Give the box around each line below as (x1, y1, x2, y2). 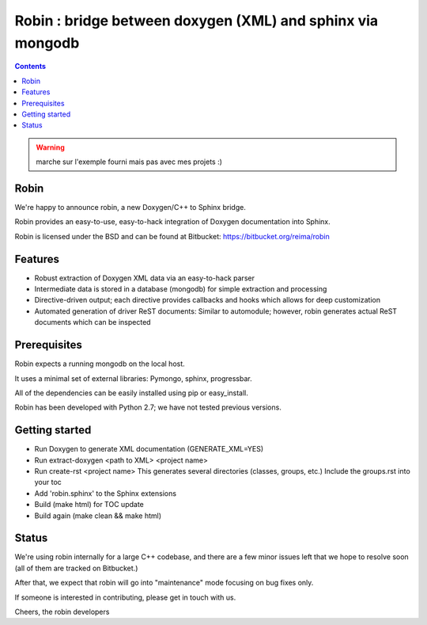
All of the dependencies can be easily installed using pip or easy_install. (14, 388, 249, 398)
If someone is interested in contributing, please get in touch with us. (14, 593, 236, 602)
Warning (36, 143, 65, 152)
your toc (34, 478, 62, 487)
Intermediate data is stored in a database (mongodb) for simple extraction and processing (34, 284, 327, 294)
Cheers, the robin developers (14, 607, 110, 617)
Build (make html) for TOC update (34, 500, 144, 509)
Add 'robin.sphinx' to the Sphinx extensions (34, 488, 177, 498)
